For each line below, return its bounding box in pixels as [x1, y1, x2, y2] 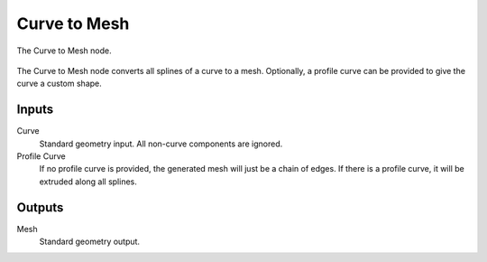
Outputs [16, 200, 64, 215]
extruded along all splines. [39, 176, 137, 187]
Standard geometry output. [39, 236, 140, 248]
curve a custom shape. [16, 78, 103, 89]
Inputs [16, 102, 54, 117]
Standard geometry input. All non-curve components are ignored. [39, 138, 283, 149]
